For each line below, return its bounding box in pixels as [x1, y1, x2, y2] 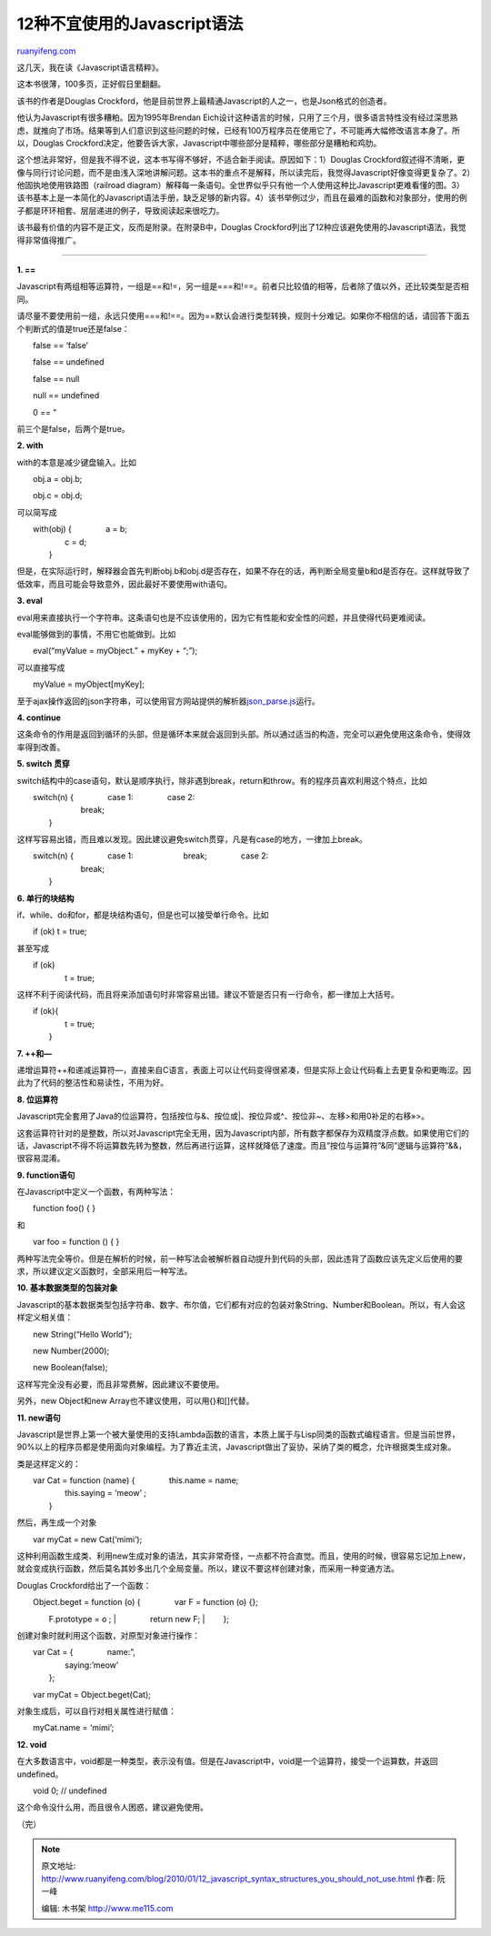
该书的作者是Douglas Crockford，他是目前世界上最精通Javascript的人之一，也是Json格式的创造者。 [16, 95, 392, 106]
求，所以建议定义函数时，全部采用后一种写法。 [16, 1266, 193, 1277]
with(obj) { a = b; [32, 524, 127, 535]
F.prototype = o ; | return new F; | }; [48, 1613, 229, 1624]
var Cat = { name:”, [32, 1647, 135, 1658]
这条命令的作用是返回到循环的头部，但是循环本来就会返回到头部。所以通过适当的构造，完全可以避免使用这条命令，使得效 [16, 728, 471, 740]
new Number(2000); [32, 1345, 110, 1356]
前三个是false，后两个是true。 [16, 423, 131, 434]
